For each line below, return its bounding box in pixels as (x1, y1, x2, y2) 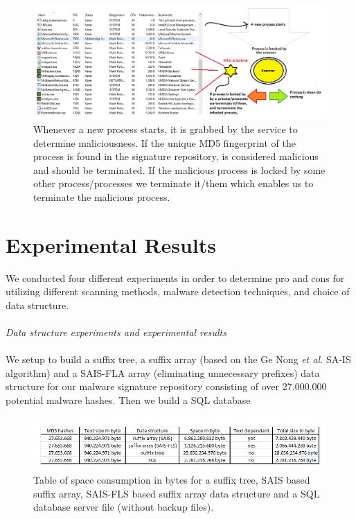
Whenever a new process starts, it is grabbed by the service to (33, 121, 298, 136)
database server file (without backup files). (33, 500, 214, 514)
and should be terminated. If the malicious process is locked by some (33, 162, 326, 177)
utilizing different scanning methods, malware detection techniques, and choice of (6, 284, 350, 299)
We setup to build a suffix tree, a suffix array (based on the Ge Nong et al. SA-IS (6, 352, 351, 367)
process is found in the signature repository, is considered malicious (33, 149, 319, 164)
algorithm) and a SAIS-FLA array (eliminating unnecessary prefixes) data (6, 365, 320, 380)
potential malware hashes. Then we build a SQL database (6, 393, 251, 407)
